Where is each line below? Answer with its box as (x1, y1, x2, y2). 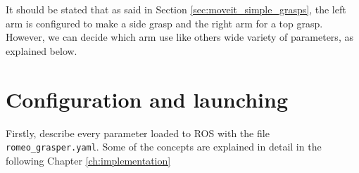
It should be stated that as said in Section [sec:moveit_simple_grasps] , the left (6, 2, 346, 16)
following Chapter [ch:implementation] (6, 153, 171, 167)
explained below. (6, 43, 77, 58)
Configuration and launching (6, 84, 288, 113)
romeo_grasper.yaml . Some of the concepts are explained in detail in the (6, 139, 322, 154)
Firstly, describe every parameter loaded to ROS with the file (6, 125, 270, 140)
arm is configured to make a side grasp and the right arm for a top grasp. (6, 15, 323, 30)
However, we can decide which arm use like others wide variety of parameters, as (6, 30, 353, 44)
